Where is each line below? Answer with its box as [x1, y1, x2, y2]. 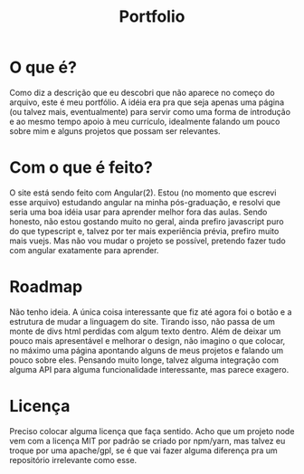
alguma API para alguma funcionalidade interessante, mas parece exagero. [9, 364, 290, 374]
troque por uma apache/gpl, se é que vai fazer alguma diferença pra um [9, 445, 278, 456]
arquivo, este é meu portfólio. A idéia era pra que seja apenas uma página [9, 97, 285, 108]
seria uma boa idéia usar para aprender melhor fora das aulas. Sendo [9, 206, 268, 217]
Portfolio [119, 6, 185, 27]
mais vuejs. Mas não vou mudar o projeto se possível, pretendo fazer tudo [9, 235, 287, 246]
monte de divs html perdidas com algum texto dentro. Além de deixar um [9, 326, 281, 337]
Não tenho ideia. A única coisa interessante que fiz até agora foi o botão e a [9, 306, 292, 318]
